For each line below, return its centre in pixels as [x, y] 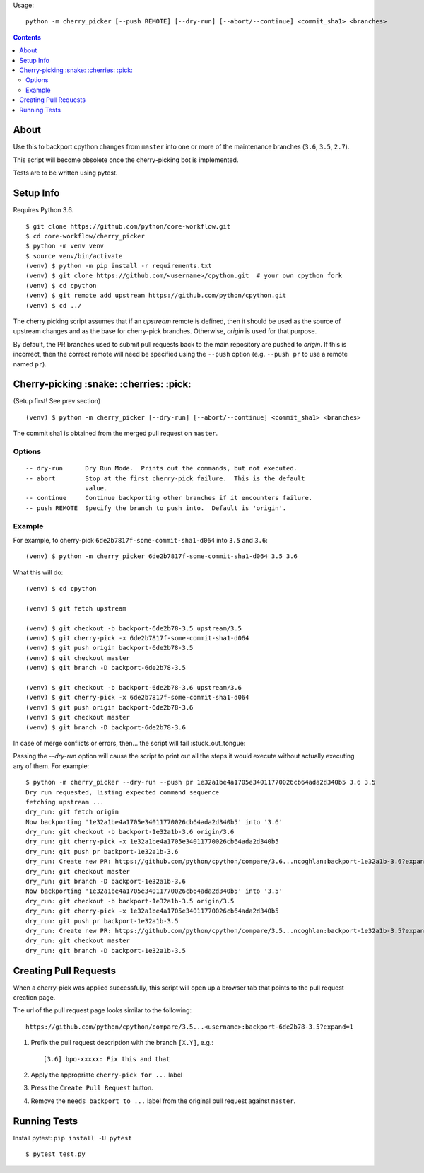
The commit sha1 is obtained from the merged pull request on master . [116, 433]
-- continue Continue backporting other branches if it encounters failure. [169, 498]
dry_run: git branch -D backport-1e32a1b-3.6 [106, 882]
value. [96, 488]
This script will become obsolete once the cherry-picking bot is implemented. [126, 160]
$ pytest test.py [55, 1154]
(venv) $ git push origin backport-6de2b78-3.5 [110, 648]
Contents [27, 37]
